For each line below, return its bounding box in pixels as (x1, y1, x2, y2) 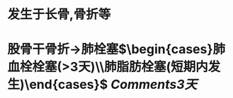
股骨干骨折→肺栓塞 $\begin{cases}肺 (7, 42, 226, 57)
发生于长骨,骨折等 (7, 6, 111, 23)
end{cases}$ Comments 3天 (29, 77, 198, 92)
